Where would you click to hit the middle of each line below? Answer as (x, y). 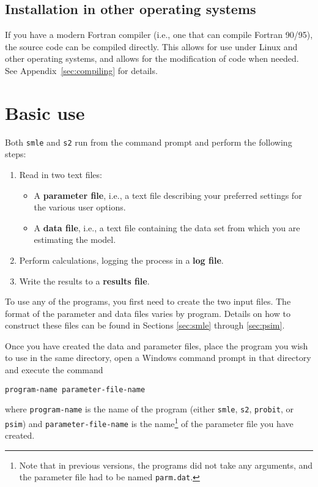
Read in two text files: (61, 174)
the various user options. (80, 207)
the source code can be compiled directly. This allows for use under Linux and (151, 46)
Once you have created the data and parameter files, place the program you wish (157, 345)
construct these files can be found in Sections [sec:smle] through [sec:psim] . (145, 325)
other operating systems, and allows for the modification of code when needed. (152, 58)
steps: (16, 154)
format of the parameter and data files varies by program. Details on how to (148, 313)
